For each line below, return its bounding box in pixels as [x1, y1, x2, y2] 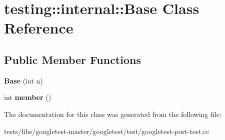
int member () [4, 92, 51, 102]
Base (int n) [4, 75, 43, 85]
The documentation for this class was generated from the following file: [4, 108, 221, 119]
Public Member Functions [4, 51, 141, 67]
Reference [4, 17, 73, 38]
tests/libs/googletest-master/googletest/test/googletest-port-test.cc [4, 125, 209, 136]
